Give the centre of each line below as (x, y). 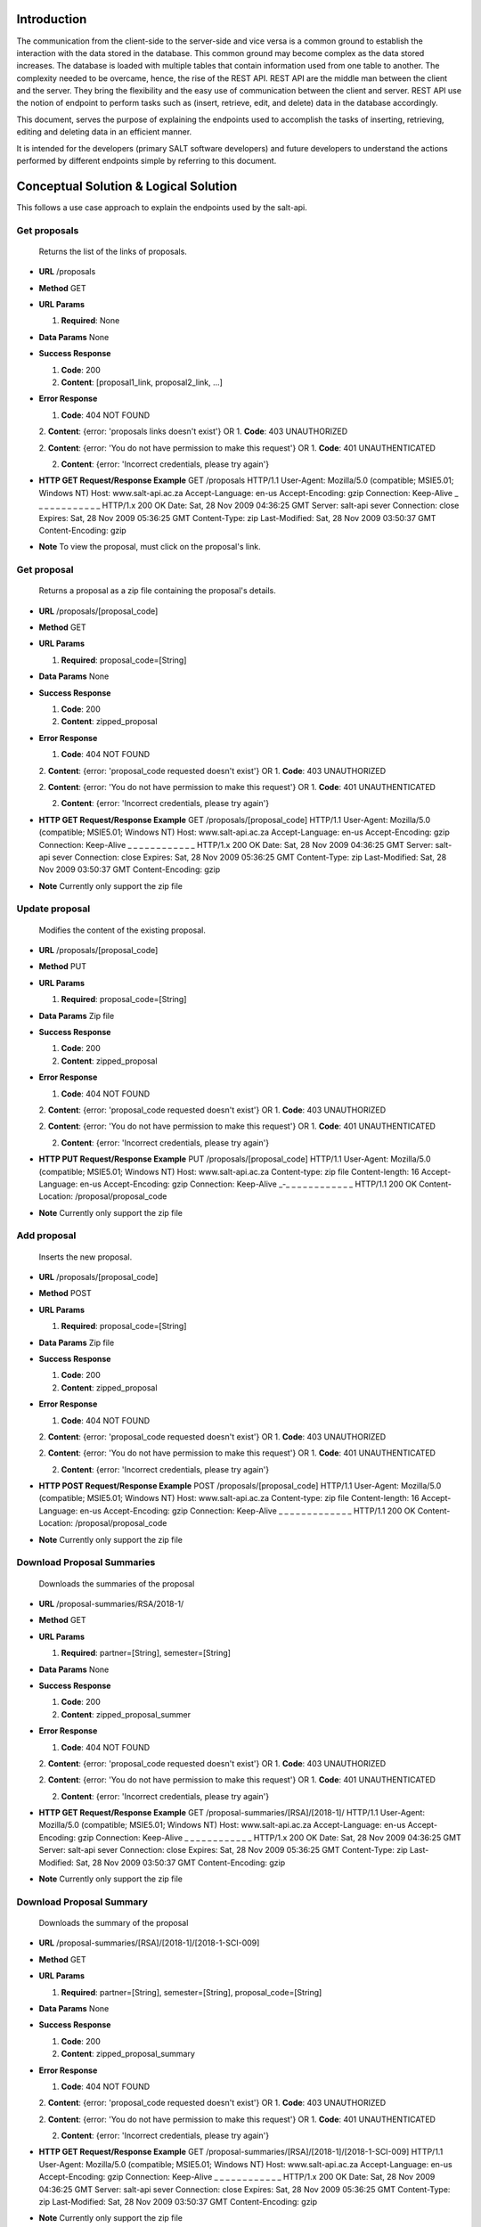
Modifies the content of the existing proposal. (122, 930)
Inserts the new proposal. (86, 1257)
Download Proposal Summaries (86, 1562)
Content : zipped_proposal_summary (128, 2054)
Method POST (65, 1293)
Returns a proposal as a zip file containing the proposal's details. (157, 591)
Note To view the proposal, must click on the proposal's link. (150, 547)
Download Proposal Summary (82, 1902)
